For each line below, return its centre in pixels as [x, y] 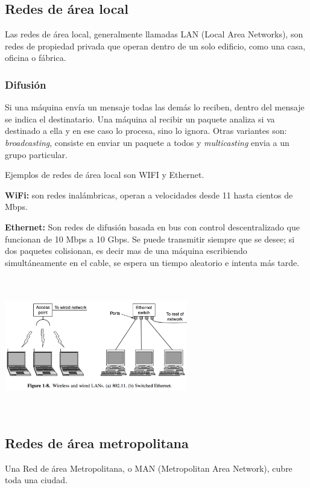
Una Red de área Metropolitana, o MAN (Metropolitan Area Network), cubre [149, 468]
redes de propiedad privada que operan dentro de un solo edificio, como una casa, [155, 46]
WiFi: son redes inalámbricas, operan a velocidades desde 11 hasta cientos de [149, 195]
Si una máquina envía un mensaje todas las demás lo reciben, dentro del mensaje [155, 107]
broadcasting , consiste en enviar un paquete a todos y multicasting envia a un [147, 142]
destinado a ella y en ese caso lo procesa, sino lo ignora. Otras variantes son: [146, 131]
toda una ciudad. [36, 480]
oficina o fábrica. [36, 58]
